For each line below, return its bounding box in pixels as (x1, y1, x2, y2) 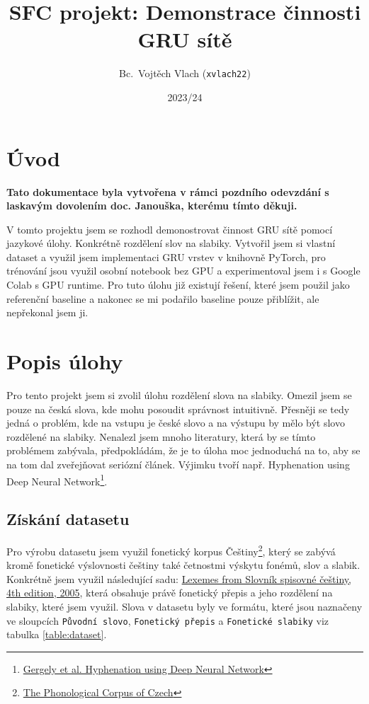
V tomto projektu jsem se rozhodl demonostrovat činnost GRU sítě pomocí (6, 221, 333, 236)
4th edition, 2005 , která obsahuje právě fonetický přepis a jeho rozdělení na (6, 585, 333, 600)
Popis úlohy (6, 347, 123, 376)
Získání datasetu (6, 508, 130, 530)
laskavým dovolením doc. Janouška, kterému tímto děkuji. (6, 198, 297, 213)
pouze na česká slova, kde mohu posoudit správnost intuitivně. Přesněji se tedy (6, 401, 350, 416)
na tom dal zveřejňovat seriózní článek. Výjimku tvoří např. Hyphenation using (6, 456, 350, 471)
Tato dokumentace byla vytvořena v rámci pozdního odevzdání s (6, 184, 329, 199)
